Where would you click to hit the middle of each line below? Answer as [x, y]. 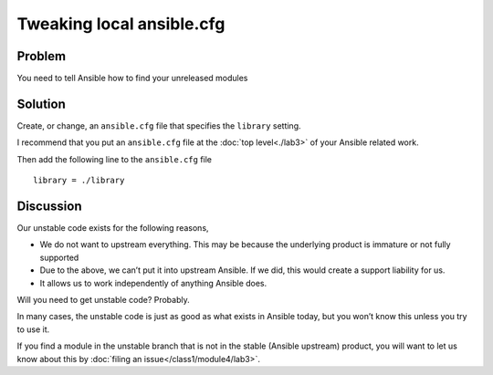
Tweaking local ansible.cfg [121, 24]
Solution [41, 104]
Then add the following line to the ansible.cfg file [114, 159]
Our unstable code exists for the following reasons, [113, 228]
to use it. [33, 329]
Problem [42, 56]
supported [59, 257]
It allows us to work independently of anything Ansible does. [153, 283]
